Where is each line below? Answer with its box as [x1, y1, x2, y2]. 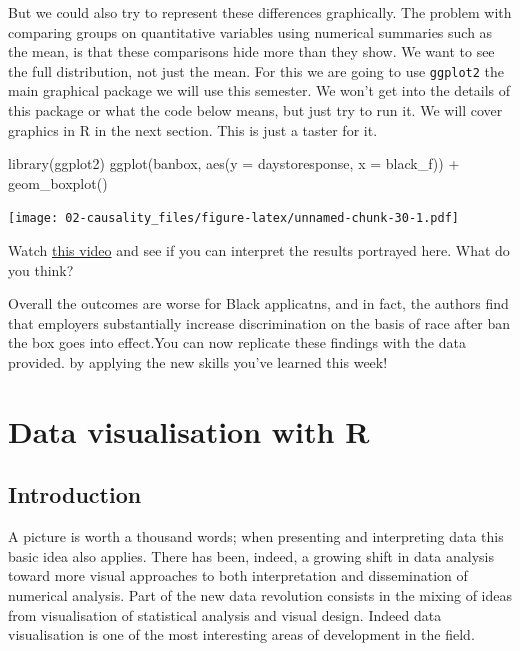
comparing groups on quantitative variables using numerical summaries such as [8, 21, 493, 42]
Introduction [8, 479, 142, 510]
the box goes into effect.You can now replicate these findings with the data [8, 332, 466, 353]
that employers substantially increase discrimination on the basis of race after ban [8, 312, 511, 333]
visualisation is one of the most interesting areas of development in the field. [8, 624, 475, 645]
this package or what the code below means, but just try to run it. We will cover [8, 100, 503, 121]
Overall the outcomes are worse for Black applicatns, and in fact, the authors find [8, 293, 509, 314]
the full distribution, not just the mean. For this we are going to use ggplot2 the [8, 60, 505, 81]
